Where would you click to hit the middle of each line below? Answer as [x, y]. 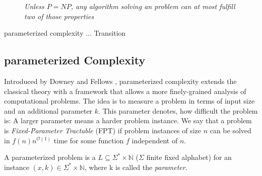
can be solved [231, 130]
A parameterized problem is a [50, 157]
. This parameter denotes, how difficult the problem [178, 110]
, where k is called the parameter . [136, 167]
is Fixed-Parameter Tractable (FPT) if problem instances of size [103, 130]
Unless [34, 6]
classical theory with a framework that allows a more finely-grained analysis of [125, 91]
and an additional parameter [48, 110]
